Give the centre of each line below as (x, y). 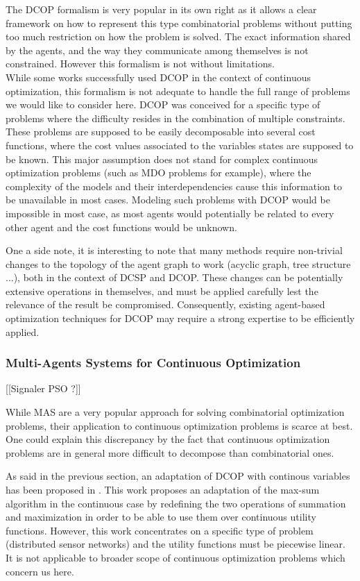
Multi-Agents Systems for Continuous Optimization (153, 363)
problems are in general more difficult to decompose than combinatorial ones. (170, 452)
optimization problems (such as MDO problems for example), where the (158, 172)
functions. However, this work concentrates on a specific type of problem (160, 530)
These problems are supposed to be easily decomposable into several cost (161, 132)
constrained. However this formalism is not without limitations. (140, 64)
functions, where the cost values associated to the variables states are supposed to (180, 145)
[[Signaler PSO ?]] (43, 388)
